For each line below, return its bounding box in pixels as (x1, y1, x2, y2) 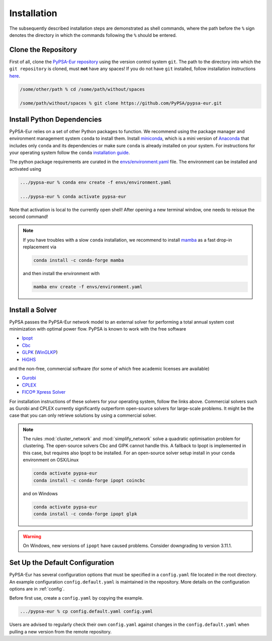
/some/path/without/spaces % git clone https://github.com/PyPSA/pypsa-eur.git (20, 100, 222, 106)
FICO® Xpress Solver (22, 389, 66, 395)
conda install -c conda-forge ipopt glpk (33, 511, 138, 517)
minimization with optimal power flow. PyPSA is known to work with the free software (9, 326, 186, 332)
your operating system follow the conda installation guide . (9, 149, 130, 156)
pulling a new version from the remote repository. (9, 628, 112, 634)
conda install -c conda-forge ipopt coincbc (33, 477, 146, 483)
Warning (23, 533, 41, 540)
